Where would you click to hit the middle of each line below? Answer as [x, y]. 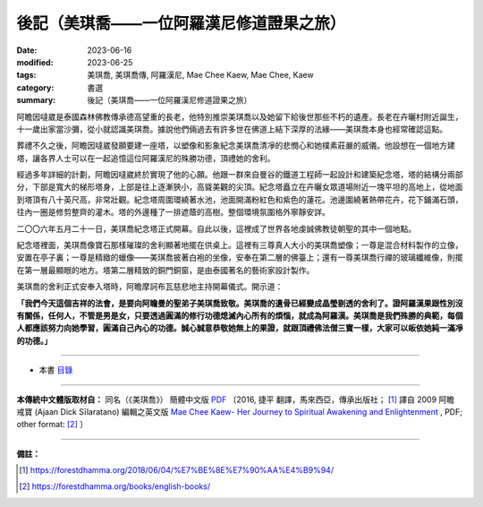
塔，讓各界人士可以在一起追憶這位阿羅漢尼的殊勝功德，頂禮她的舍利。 [146, 158]
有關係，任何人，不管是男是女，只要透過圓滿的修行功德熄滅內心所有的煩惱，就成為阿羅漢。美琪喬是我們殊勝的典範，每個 [240, 315]
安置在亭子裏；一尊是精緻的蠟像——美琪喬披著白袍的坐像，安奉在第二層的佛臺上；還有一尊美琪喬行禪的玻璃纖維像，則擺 [240, 258]
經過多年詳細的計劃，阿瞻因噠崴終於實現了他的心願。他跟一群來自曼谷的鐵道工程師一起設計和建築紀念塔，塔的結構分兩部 [240, 175]
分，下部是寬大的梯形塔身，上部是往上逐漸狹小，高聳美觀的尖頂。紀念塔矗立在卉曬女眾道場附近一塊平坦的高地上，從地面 [240, 187]
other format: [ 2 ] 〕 [52, 425]
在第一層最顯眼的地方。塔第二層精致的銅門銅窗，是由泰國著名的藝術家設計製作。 [165, 270]
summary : [36, 100]
